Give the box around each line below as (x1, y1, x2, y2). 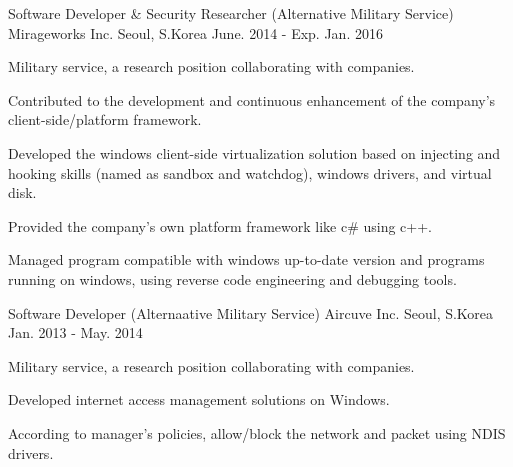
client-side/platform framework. (8, 109, 202, 130)
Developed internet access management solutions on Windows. (8, 389, 390, 410)
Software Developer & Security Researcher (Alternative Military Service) (8, 3, 454, 23)
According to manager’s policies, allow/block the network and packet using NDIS (8, 422, 506, 443)
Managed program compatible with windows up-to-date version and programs (8, 249, 485, 270)
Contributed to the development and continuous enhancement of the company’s (8, 89, 496, 110)
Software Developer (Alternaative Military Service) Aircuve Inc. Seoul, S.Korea (8, 302, 494, 323)
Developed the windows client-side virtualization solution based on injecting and (8, 142, 501, 163)
